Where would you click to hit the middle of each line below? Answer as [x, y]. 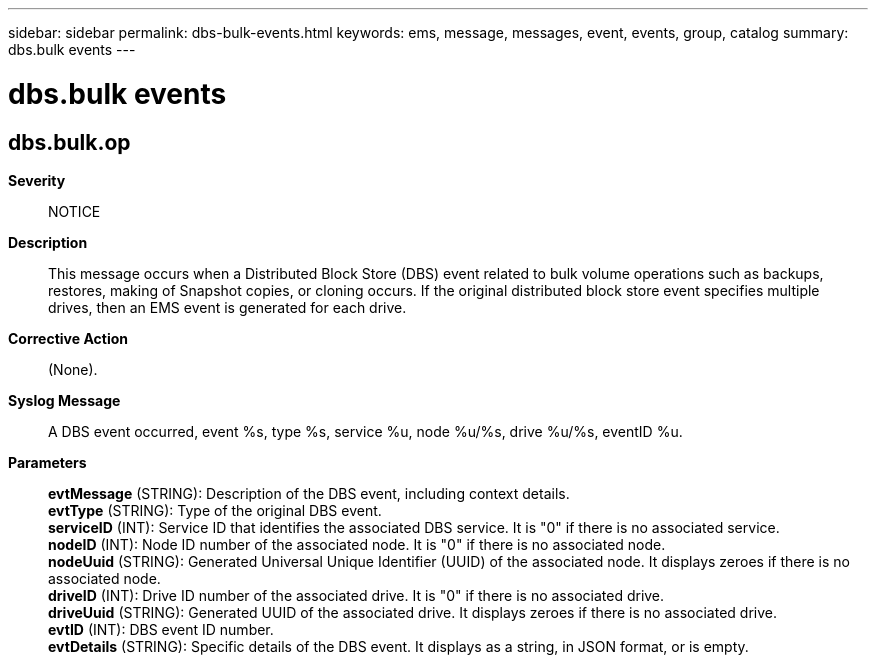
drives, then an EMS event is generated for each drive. [227, 307]
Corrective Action [68, 338]
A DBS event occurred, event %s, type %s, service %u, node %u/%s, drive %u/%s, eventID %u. [365, 431]
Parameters [47, 462]
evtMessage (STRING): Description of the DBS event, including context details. [309, 493]
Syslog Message [64, 400]
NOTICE [74, 211]
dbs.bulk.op [69, 142]
